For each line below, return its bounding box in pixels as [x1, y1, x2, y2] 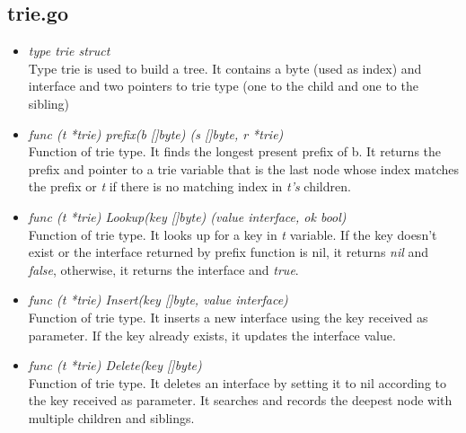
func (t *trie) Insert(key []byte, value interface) [28, 290, 288, 309]
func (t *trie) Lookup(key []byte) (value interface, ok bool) [28, 207, 347, 225]
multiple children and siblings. [28, 408, 195, 427]
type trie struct [28, 41, 110, 60]
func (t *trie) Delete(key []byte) [28, 356, 202, 375]
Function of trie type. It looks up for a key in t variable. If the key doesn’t [28, 225, 437, 243]
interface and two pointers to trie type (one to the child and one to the [28, 76, 418, 95]
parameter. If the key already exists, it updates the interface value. [28, 325, 396, 344]
